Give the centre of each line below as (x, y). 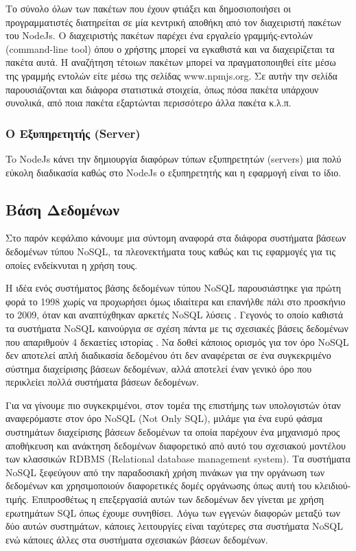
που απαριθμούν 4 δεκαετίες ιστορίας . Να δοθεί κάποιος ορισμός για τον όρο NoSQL (177, 341)
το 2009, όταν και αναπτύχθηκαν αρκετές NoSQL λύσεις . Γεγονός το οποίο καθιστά (174, 315)
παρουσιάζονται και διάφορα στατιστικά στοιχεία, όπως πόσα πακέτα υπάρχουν (162, 89)
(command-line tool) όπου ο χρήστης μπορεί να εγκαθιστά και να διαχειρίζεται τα (170, 48)
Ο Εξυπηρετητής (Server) (73, 133)
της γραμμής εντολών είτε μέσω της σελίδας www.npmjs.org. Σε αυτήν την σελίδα (171, 75)
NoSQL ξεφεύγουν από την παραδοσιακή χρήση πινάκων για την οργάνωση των (165, 472)
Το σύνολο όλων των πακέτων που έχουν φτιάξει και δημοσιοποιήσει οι (148, 8)
